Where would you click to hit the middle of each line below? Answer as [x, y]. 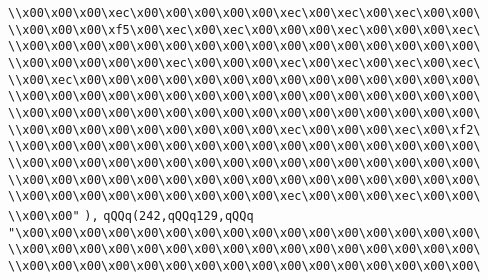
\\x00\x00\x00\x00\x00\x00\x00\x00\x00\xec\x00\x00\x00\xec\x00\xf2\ [244, 129]
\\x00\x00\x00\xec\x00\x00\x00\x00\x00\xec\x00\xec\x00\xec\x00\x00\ [244, 13]
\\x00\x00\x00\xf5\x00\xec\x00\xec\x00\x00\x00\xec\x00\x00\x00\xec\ [244, 29]
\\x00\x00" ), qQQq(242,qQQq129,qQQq [131, 215]
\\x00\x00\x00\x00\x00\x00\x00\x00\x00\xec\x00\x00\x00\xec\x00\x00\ [244, 196]
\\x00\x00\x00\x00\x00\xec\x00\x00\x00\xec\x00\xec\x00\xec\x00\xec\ [244, 62]
